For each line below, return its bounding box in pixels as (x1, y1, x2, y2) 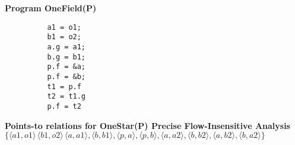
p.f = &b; (47, 72, 86, 81)
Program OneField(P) (5, 2, 97, 14)
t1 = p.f (47, 82, 81, 91)
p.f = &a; (47, 62, 86, 71)
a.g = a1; (47, 42, 86, 51)
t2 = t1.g (47, 92, 86, 101)
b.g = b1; (47, 52, 86, 61)
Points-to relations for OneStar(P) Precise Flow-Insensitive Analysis (5, 119, 290, 131)
